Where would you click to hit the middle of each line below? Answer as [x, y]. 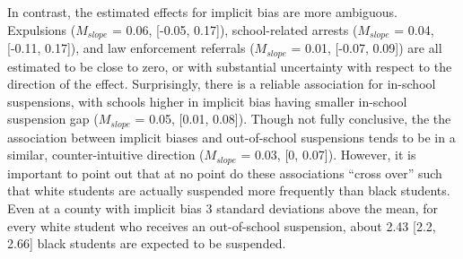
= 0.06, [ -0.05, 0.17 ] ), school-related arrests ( [235, 29]
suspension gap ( [53, 119]
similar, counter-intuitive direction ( [106, 155]
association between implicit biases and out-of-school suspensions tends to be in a [231, 137]
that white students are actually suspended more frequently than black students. [229, 190]
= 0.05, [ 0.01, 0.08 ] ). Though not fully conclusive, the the [293, 119]
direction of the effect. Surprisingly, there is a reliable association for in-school [222, 84]
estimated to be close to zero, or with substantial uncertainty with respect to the [230, 66]
